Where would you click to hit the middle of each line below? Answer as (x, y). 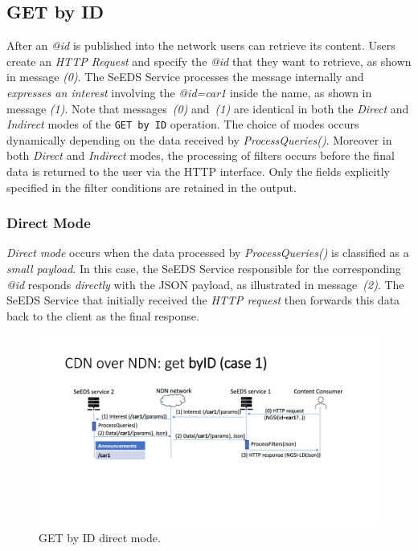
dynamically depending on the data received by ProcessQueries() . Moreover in (199, 139)
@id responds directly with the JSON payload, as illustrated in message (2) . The (205, 284)
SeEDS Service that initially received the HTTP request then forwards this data (203, 300)
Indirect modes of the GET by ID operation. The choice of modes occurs (183, 124)
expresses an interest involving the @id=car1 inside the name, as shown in (189, 92)
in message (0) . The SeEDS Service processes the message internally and (185, 77)
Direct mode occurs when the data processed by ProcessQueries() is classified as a (208, 253)
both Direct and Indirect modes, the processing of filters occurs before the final (201, 155)
